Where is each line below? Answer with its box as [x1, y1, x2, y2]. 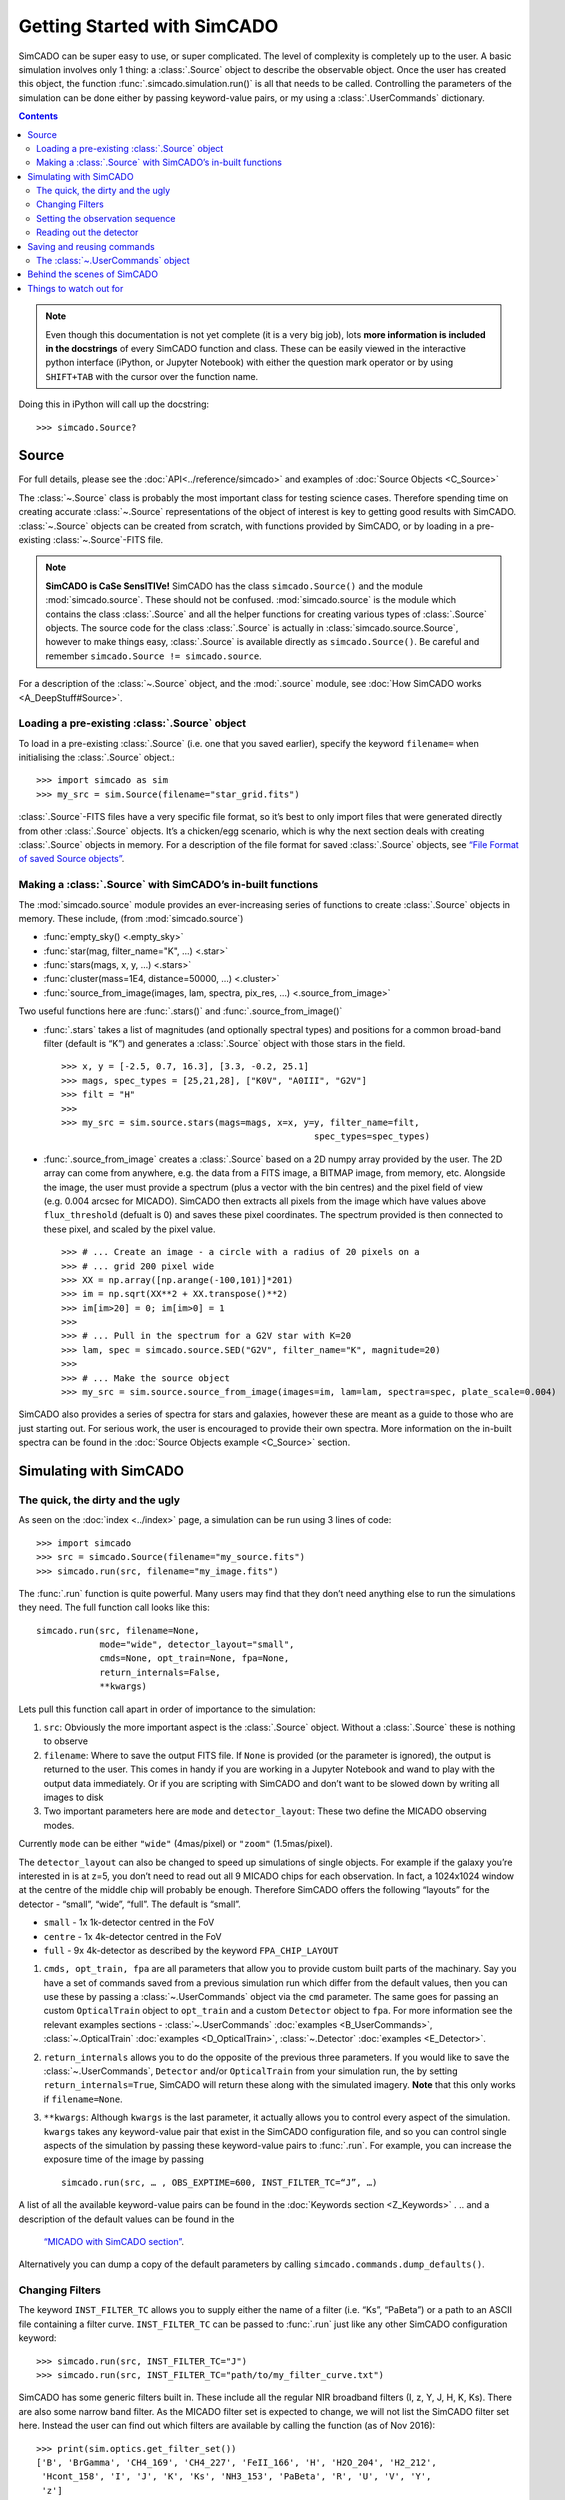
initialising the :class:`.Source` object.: [18, 751, 175, 764]
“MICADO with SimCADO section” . [43, 2235, 185, 2247]
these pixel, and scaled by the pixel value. [43, 1223, 216, 1235]
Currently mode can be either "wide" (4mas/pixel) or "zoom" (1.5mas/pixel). [18, 1838, 334, 1850]
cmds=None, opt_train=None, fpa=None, [99, 1653, 290, 1664]
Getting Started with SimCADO [18, 15, 279, 37]
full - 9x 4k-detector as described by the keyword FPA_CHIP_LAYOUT [43, 1944, 339, 1956]
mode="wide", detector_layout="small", [99, 1639, 295, 1650]
